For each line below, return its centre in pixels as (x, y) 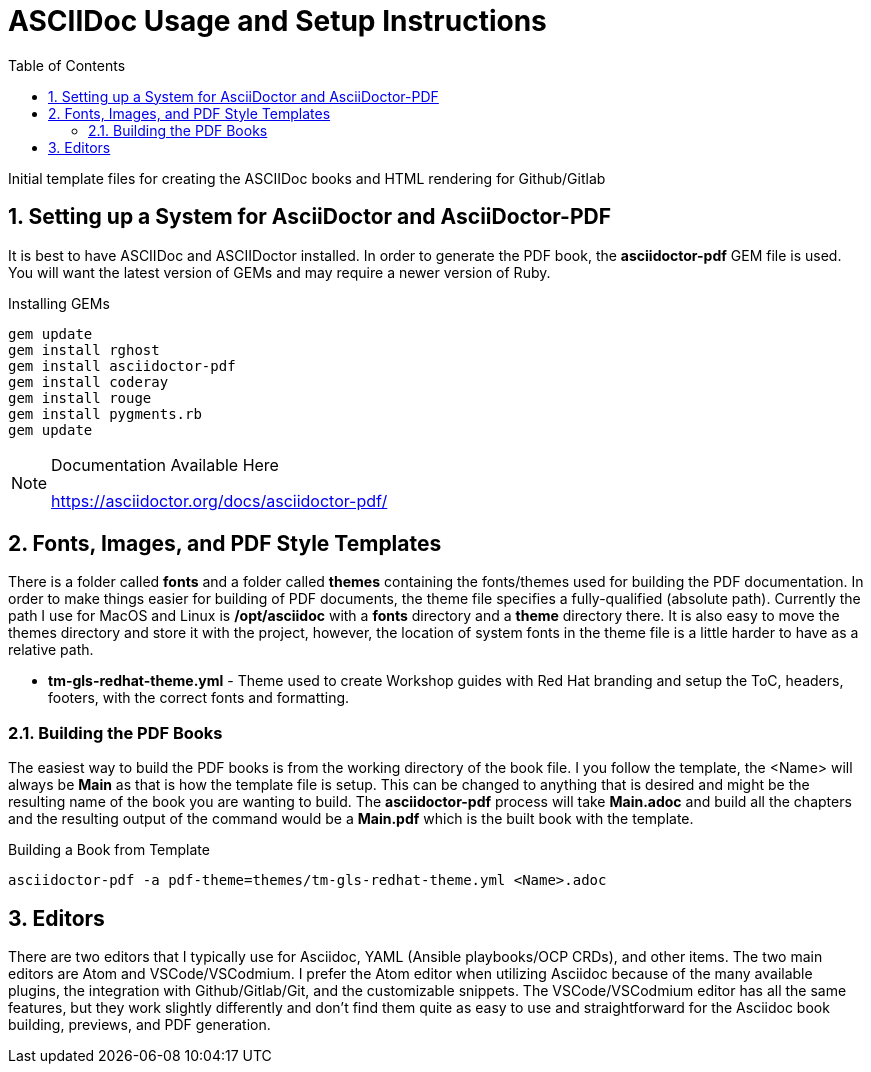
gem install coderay (88, 381)
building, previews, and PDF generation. (139, 1025)
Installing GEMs (59, 303)
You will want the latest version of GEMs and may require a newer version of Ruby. (279, 272)
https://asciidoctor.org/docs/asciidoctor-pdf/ (219, 500)
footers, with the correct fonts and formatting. (199, 698)
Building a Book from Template (109, 850)
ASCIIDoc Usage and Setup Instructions (277, 21)
